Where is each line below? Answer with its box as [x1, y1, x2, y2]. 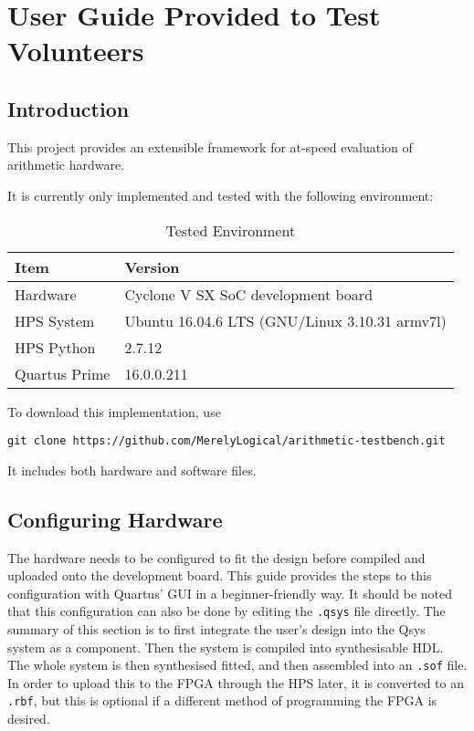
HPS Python [15, 336, 96, 358]
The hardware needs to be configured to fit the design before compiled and [7, 548, 426, 567]
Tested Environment [165, 219, 296, 241]
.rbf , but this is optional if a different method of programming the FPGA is [7, 691, 437, 710]
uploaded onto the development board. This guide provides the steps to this [7, 566, 432, 585]
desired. [7, 709, 50, 728]
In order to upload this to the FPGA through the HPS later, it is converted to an [7, 673, 465, 692]
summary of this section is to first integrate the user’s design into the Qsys [7, 620, 426, 639]
